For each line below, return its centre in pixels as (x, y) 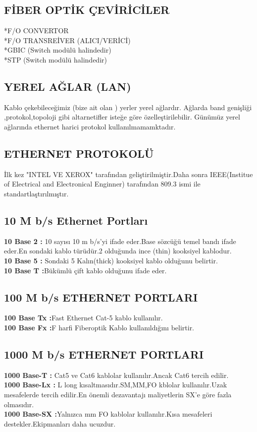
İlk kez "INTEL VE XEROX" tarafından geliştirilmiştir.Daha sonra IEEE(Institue (128, 174)
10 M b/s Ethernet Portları (76, 220)
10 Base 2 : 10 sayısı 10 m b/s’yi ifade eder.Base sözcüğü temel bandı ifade (120, 241)
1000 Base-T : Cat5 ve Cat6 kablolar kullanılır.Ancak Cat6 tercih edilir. (116, 375)
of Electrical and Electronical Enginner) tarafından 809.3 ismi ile (102, 184)
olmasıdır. (19, 404)
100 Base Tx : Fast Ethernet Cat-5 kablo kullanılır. (83, 318)
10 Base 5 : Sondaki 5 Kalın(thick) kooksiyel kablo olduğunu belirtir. (111, 260)
